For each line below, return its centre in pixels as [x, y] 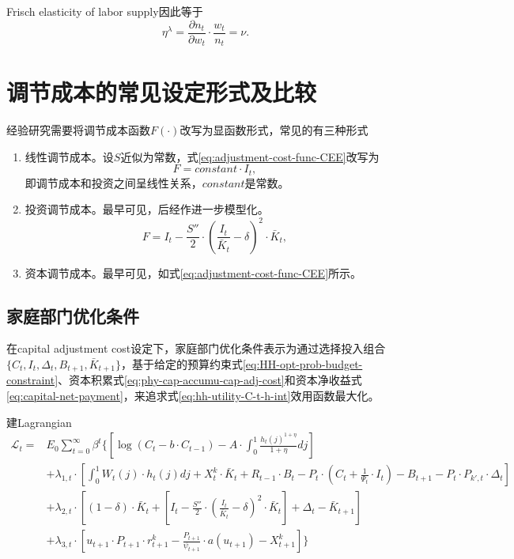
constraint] [32, 380]
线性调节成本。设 [69, 156]
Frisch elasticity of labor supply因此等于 [105, 11]
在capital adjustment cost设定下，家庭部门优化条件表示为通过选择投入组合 [196, 348]
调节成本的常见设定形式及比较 [162, 92]
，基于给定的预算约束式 [181, 363]
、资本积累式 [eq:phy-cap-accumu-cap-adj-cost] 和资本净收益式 [210, 380]
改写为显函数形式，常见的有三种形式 [274, 130]
